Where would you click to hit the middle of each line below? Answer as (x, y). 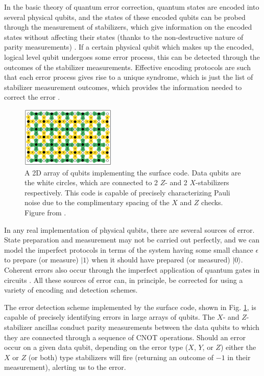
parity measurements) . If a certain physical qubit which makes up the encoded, (129, 47)
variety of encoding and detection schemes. (71, 290)
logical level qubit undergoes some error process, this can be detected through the (132, 57)
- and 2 (176, 182)
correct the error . (32, 97)
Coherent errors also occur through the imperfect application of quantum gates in (132, 270)
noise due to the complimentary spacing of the (97, 202)
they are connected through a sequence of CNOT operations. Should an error (125, 337)
